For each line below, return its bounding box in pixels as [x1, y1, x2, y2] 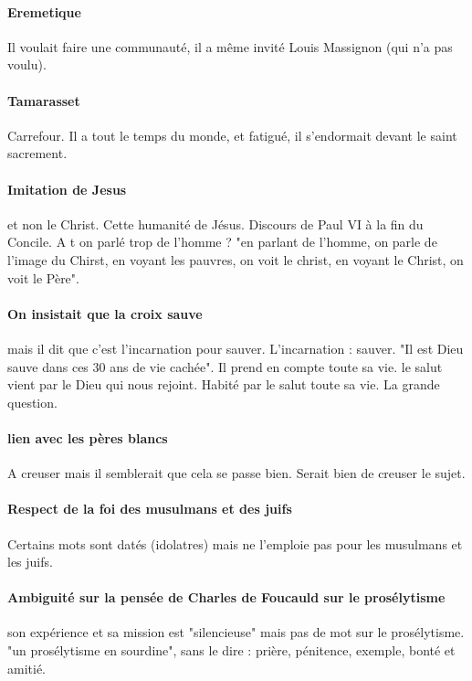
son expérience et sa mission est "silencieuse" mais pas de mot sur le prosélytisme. [7, 622, 465, 642]
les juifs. [7, 552, 53, 571]
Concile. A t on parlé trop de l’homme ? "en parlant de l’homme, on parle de [7, 232, 437, 251]
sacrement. [7, 144, 68, 163]
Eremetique [7, 2, 81, 21]
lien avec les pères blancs [7, 428, 168, 447]
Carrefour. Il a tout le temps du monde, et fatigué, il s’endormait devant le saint [7, 125, 457, 144]
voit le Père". [7, 268, 79, 287]
